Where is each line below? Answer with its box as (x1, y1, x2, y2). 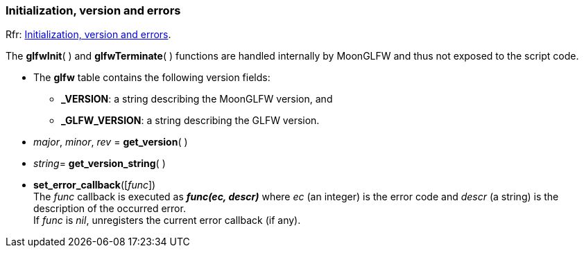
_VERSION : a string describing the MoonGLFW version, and (61, 93, 333, 105)
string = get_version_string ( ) (33, 157, 166, 170)
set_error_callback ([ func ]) (33, 179, 156, 191)
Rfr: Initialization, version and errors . (6, 28, 171, 41)
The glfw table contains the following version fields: (33, 71, 270, 84)
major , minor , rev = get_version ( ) (33, 136, 188, 148)
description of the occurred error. (33, 202, 186, 215)
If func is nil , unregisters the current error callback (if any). (33, 214, 301, 227)
